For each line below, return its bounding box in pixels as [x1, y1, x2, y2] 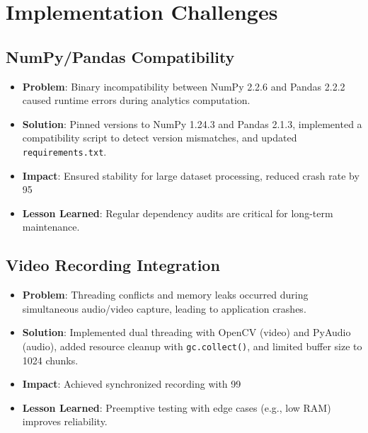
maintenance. [22, 219, 80, 234]
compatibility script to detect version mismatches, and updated [22, 130, 297, 145]
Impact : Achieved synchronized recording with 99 [22, 376, 241, 391]
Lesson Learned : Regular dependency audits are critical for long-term [22, 205, 333, 220]
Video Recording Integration [6, 254, 220, 276]
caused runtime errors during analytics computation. [22, 93, 251, 108]
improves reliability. [22, 414, 108, 429]
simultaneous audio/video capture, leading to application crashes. [22, 301, 306, 316]
